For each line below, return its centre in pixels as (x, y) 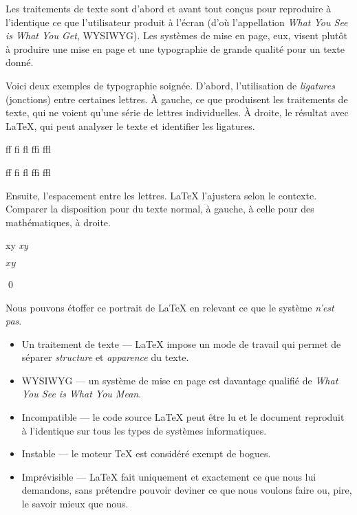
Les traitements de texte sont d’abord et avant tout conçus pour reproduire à (169, 8)
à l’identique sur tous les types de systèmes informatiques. (144, 430)
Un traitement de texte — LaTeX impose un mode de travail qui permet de (181, 343)
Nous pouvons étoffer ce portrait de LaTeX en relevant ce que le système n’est (170, 307)
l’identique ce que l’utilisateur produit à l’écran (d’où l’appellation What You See (177, 22)
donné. (20, 62)
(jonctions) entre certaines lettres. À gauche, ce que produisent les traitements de (177, 99)
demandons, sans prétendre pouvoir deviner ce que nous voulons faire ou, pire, (187, 490)
